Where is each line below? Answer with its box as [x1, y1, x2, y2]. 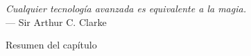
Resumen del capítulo [6, 38, 97, 52]
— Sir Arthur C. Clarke [6, 14, 107, 29]
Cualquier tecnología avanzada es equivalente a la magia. [6, 1, 246, 15]
